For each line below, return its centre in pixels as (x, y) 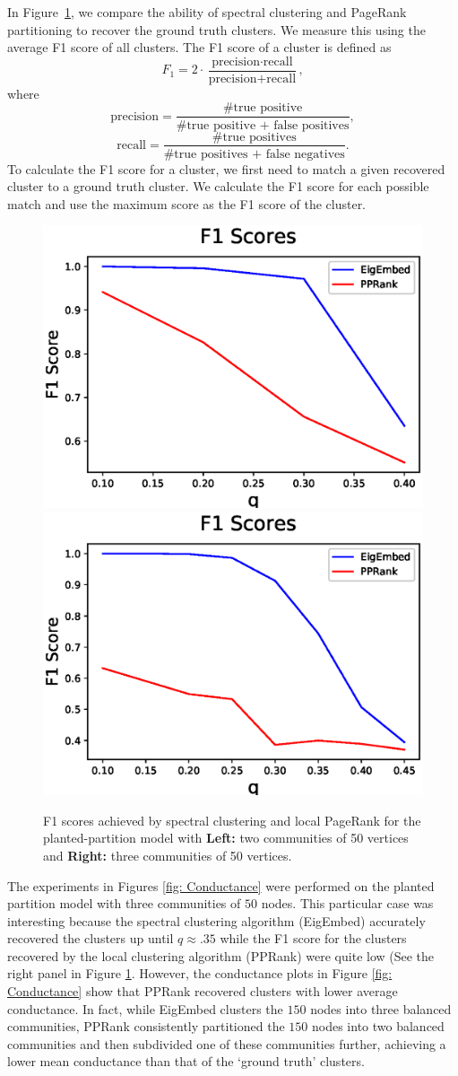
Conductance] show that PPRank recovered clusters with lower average (203, 991)
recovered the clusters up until (91, 938)
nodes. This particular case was (347, 903)
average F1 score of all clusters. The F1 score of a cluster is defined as (199, 47)
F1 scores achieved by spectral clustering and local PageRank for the (232, 820)
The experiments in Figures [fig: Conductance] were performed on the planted (221, 885)
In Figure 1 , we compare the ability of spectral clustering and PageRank (207, 12)
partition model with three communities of (124, 903)
